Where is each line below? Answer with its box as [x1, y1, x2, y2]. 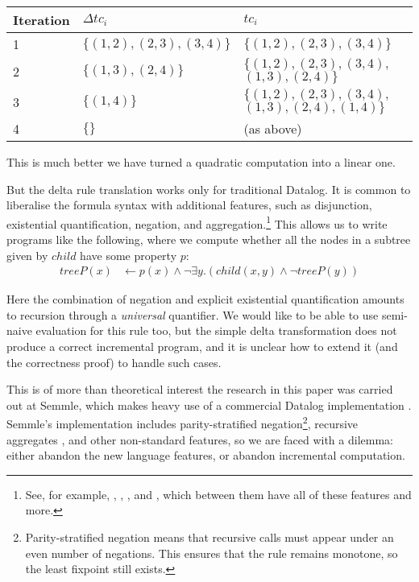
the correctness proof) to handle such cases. [6, 353, 222, 370]
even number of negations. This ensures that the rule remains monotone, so [25, 544, 398, 561]
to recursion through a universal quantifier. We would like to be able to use [6, 306, 379, 323]
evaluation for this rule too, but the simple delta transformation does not [35, 322, 397, 339]
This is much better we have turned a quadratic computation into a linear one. [6, 154, 396, 170]
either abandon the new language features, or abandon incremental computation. [6, 447, 405, 464]
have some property [80, 246, 177, 263]
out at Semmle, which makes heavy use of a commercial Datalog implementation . [6, 396, 412, 413]
